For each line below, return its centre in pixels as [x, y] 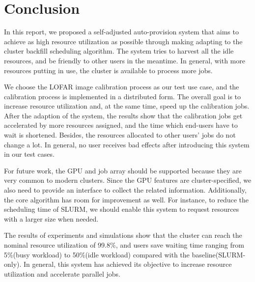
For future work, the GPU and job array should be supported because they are [123, 170]
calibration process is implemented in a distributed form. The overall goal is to [123, 96]
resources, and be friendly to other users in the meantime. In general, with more [125, 60]
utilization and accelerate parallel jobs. [62, 273]
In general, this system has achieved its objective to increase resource [128, 264]
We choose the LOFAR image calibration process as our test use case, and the [122, 87]
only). [13, 264]
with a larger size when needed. [51, 218]
